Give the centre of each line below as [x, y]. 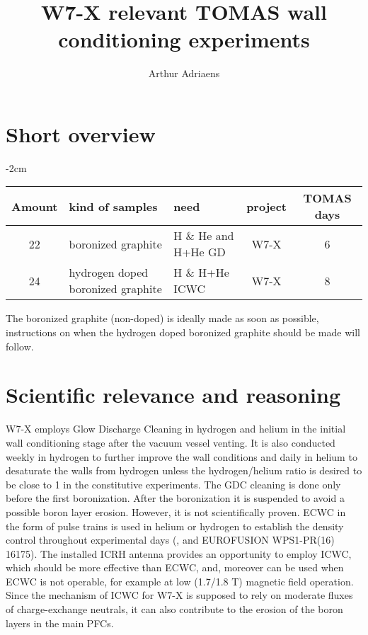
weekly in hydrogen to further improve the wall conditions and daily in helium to [182, 456]
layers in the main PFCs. [60, 623]
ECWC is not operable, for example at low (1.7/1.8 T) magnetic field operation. [180, 581]
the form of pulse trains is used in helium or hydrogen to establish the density [175, 526]
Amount [35, 206]
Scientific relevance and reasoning [173, 395]
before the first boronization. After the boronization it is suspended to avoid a [175, 498]
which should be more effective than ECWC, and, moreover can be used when [175, 567]
